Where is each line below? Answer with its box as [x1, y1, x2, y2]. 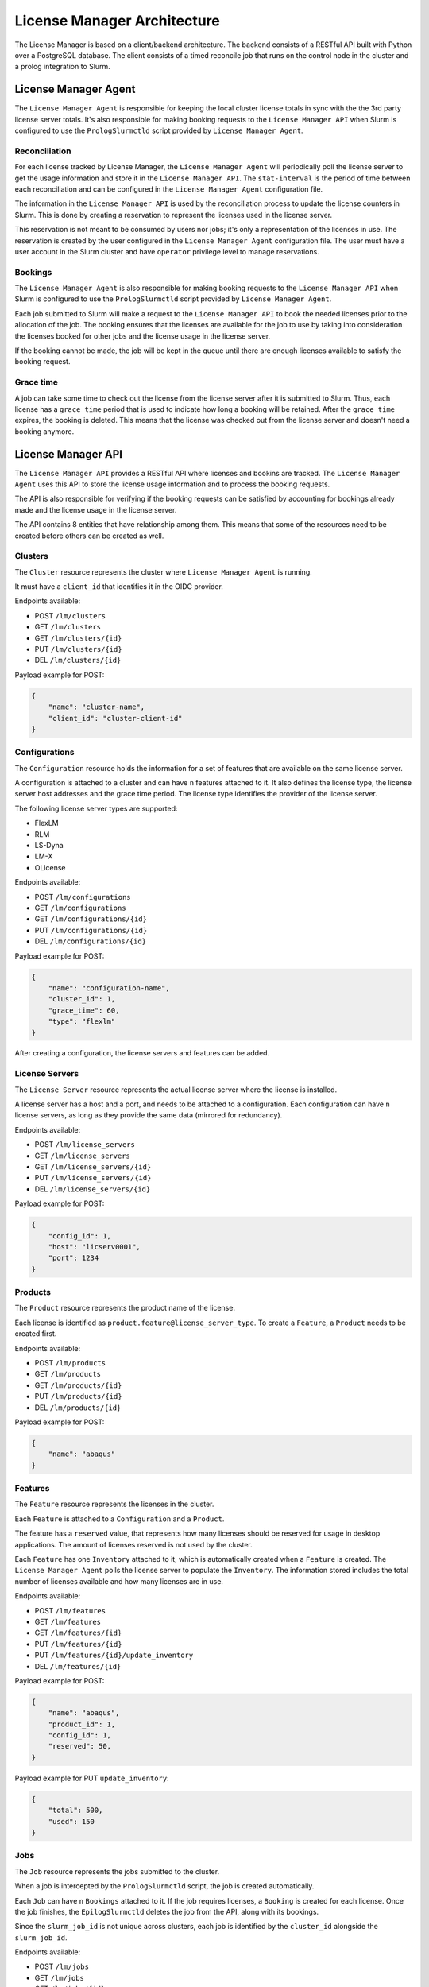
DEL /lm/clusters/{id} [34, 656, 122, 665]
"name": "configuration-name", [48, 983, 170, 993]
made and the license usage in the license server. [14, 505, 177, 514]
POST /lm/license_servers [34, 1140, 135, 1149]
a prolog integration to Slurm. [14, 62, 110, 72]
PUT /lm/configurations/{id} [34, 925, 148, 935]
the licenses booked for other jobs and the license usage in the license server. [14, 331, 271, 341]
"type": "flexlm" [48, 1017, 116, 1026]
